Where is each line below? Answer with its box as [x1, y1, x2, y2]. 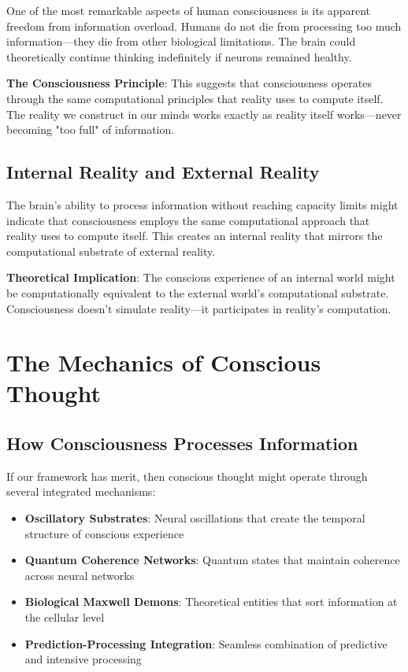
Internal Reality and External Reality [6, 160, 320, 184]
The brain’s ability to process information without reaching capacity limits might [6, 196, 399, 212]
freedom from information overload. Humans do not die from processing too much [6, 17, 402, 34]
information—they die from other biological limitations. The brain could [6, 33, 356, 50]
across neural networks [24, 567, 135, 583]
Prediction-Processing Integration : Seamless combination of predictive [24, 635, 388, 652]
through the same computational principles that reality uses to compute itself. [6, 90, 384, 106]
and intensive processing [24, 651, 142, 667]
